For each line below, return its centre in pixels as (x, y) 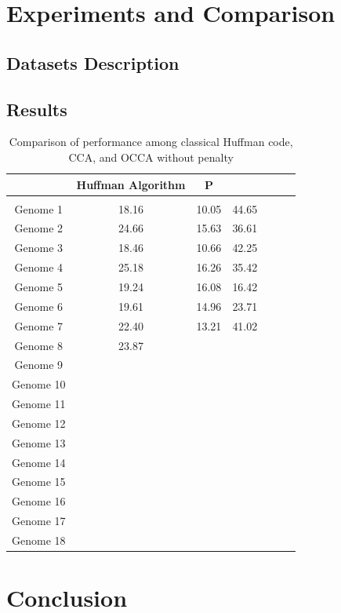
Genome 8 (39, 345)
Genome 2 (39, 228)
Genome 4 (39, 267)
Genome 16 (39, 501)
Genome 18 (39, 540)
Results (37, 109)
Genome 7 (39, 325)
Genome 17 (39, 521)
